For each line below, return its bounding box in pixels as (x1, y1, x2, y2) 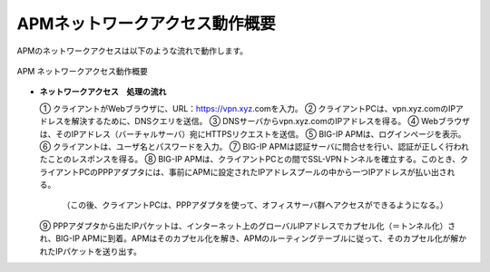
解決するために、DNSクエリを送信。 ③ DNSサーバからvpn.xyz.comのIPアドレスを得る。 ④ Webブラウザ (71, 116, 471, 127)
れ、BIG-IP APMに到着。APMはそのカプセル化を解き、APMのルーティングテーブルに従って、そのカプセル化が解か (39, 233, 467, 244)
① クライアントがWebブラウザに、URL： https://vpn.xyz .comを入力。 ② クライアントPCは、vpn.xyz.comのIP (39, 102, 456, 113)
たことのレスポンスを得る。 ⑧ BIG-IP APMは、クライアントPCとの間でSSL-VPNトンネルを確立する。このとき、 (39, 154, 461, 165)
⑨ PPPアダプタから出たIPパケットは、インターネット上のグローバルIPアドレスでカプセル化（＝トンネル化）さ (39, 220, 456, 231)
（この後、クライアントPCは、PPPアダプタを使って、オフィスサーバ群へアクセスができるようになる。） (62, 199, 448, 210)
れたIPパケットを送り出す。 (39, 246, 142, 257)
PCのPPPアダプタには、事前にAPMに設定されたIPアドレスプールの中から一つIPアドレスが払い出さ (78, 166, 448, 177)
